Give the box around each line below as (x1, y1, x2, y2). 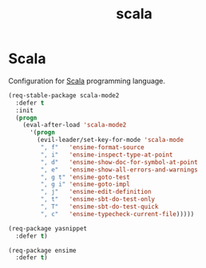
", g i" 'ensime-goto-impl (40, 180, 130, 188)
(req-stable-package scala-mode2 (8, 91, 120, 100)
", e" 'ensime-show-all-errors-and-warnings (40, 165, 198, 174)
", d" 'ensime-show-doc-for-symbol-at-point (40, 158, 198, 166)
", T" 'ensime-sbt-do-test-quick (40, 203, 159, 211)
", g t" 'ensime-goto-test (40, 173, 130, 181)
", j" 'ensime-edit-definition (40, 188, 152, 196)
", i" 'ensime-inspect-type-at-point (40, 151, 173, 159)
